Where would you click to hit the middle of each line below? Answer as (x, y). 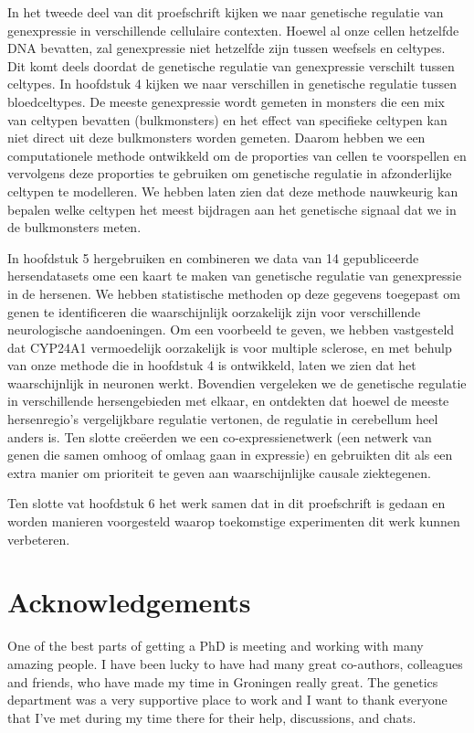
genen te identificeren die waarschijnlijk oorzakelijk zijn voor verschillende (214, 311)
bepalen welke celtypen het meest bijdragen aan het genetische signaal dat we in (232, 209)
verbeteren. (39, 539)
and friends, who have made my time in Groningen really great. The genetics (223, 681)
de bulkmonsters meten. (74, 227)
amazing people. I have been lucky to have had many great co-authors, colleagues (235, 663)
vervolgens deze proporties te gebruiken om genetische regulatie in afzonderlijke (230, 173)
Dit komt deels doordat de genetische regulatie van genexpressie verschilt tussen (231, 65)
